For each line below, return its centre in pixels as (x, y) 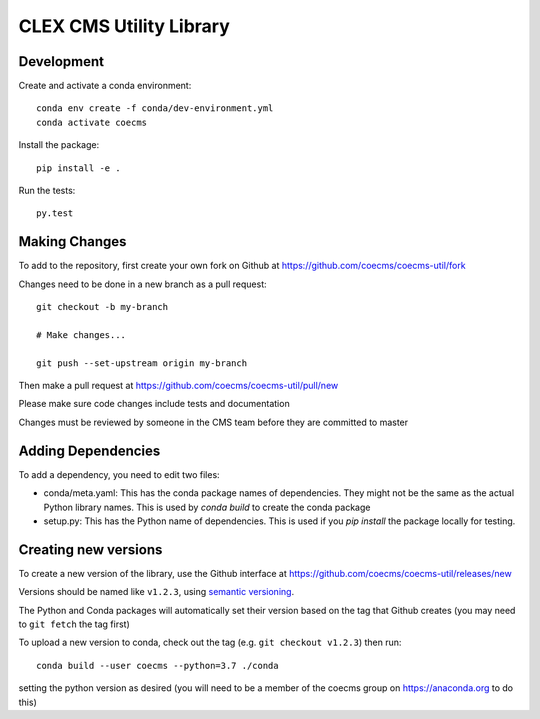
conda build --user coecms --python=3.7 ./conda (157, 665)
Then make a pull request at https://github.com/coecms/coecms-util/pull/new (178, 386)
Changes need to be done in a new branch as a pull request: (142, 284)
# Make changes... (81, 334)
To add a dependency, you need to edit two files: (119, 474)
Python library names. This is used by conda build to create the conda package (207, 507)
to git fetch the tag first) (74, 624)
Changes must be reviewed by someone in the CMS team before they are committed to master (213, 422)
